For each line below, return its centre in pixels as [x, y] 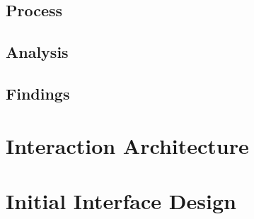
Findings [38, 93]
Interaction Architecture [127, 145]
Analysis [37, 52]
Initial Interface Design [121, 200]
